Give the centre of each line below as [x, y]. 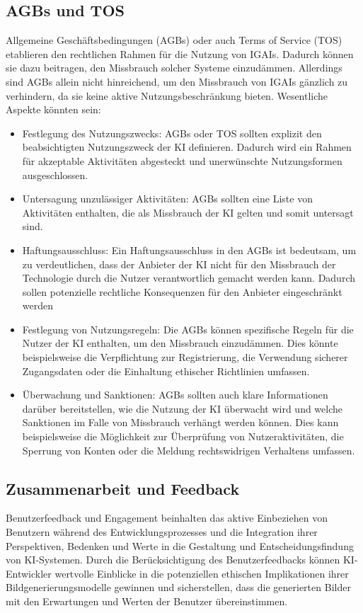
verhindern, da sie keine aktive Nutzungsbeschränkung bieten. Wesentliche [167, 95]
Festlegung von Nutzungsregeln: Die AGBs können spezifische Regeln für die [188, 329]
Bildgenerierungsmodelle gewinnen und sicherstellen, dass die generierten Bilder [178, 587]
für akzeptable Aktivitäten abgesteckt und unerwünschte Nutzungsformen [182, 160]
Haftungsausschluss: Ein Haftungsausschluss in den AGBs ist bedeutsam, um [189, 250]
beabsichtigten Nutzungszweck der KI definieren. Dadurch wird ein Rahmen [187, 147]
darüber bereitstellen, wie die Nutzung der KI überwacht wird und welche [183, 408]
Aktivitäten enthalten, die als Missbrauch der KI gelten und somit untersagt [188, 212]
